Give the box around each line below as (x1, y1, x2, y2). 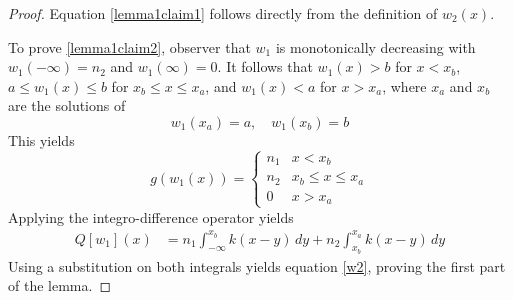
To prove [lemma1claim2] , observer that (8, 36, 251, 57)
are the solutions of (8, 95, 126, 116)
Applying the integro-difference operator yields (8, 206, 294, 227)
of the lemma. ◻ (8, 275, 111, 296)
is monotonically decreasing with (275, 36, 476, 57)
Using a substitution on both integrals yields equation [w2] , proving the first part (8, 255, 506, 276)
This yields (8, 129, 75, 150)
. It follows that (217, 56, 313, 77)
